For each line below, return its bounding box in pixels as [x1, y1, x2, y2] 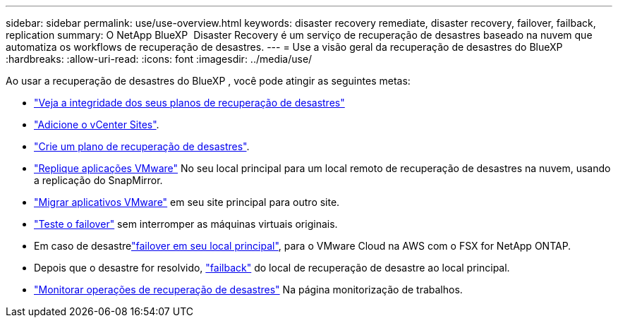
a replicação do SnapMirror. [34, 174, 163, 186]
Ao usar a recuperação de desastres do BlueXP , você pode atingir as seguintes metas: [6, 75, 411, 87]
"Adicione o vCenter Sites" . [34, 118, 159, 130]
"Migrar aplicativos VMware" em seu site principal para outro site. [34, 196, 340, 208]
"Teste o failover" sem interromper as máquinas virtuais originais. [34, 218, 338, 230]
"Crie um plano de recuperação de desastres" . [34, 140, 250, 152]
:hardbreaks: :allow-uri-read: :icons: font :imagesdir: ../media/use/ [6, 53, 313, 65]
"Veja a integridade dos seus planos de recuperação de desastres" [34, 97, 345, 109]
